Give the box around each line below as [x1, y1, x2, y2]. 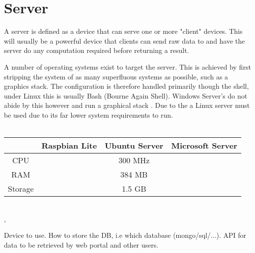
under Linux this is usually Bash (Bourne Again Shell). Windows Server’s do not [4, 90, 248, 101]
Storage [8, 183, 34, 195]
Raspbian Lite [41, 140, 97, 152]
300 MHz [118, 154, 150, 166]
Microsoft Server [171, 140, 237, 152]
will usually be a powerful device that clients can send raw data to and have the [4, 35, 245, 46]
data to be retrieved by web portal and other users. [4, 239, 159, 250]
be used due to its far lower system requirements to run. [4, 109, 173, 120]
